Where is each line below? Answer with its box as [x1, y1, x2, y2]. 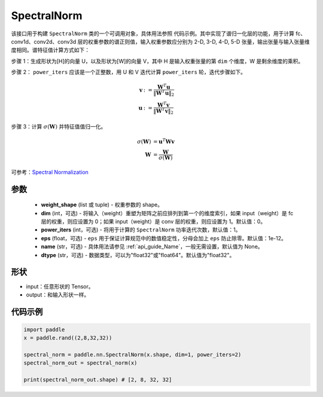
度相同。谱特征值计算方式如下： [11, 47, 90, 54]
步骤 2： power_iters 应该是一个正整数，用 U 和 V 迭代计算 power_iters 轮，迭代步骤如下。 [11, 69, 246, 76]
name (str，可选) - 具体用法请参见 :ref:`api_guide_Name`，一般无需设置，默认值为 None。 [41, 243, 263, 251]
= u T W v [153, 138, 175, 145]
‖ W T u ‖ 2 [153, 88, 175, 98]
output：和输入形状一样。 [26, 291, 90, 298]
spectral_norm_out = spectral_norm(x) [23, 359, 138, 367]
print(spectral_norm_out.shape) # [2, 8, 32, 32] [23, 377, 172, 383]
